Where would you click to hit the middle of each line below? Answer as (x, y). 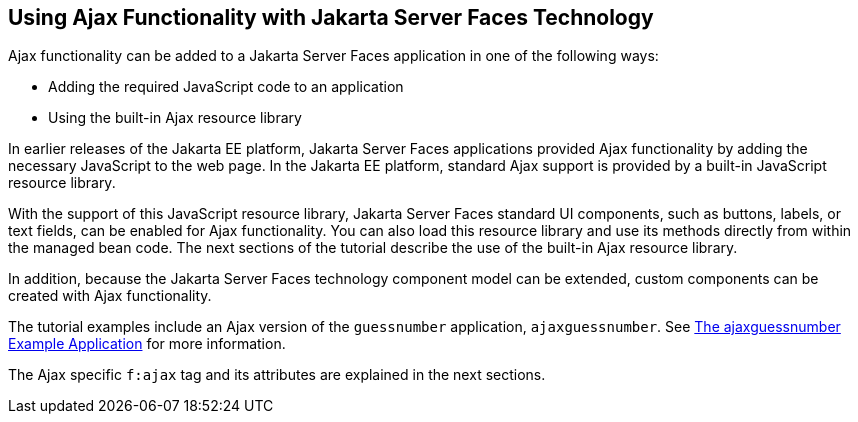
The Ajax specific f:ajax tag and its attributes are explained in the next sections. (277, 375)
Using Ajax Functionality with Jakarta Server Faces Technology (331, 17)
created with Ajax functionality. (110, 296)
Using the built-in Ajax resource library (175, 118)
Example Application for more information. (147, 344)
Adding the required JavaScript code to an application (226, 87)
